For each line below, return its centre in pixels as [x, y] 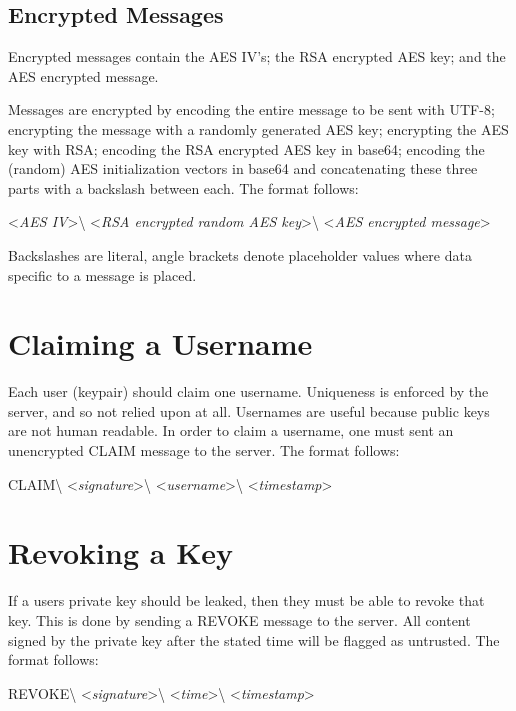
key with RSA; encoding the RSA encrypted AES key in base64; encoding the [246, 148]
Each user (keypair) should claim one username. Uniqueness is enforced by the [248, 391]
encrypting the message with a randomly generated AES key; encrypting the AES [258, 128]
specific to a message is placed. [102, 274]
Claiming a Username [160, 343]
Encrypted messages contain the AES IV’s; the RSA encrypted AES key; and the [257, 56]
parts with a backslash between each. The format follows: [183, 187]
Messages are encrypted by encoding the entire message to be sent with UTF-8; [251, 109]
